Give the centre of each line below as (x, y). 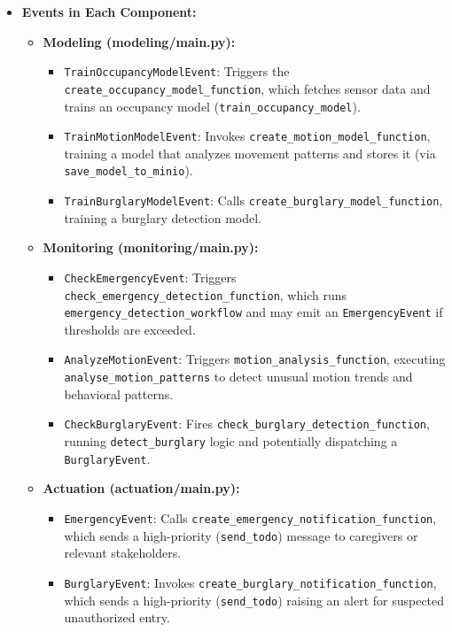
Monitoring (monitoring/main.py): (151, 247)
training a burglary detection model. (163, 217)
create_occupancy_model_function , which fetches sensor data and (247, 88)
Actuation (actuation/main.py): (141, 488)
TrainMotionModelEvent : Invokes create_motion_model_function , (247, 136)
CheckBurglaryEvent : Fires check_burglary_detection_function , (247, 424)
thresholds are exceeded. (130, 329)
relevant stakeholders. (123, 553)
